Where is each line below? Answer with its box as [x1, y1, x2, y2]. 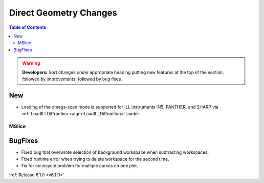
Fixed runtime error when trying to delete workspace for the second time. [21, 156, 170, 162]
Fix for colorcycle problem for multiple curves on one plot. [21, 163, 138, 169]
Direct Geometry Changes [9, 7, 117, 18]
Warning [22, 60, 40, 66]
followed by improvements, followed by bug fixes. [22, 76, 122, 82]
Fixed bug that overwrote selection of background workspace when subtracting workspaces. [21, 149, 209, 155]
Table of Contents [9, 24, 46, 30]
